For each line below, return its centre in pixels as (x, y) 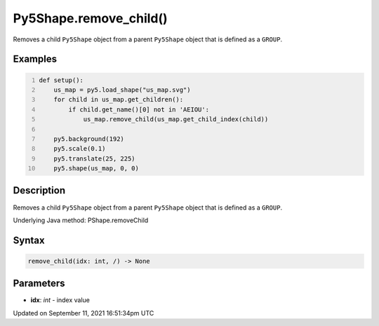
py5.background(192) (89, 139)
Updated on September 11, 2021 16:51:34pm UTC (84, 313)
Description (39, 190)
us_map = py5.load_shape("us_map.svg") (122, 90)
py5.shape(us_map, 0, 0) (97, 169)
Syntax (29, 240)
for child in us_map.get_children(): (119, 100)
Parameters (39, 284)
